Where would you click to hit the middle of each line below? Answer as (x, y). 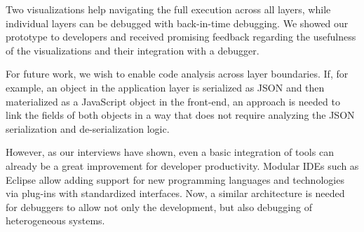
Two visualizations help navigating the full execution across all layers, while (168, 9)
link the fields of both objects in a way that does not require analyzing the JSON (180, 115)
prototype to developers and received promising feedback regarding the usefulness (181, 37)
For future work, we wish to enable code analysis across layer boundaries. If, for (177, 74)
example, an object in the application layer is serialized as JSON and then (165, 87)
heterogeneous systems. (55, 220)
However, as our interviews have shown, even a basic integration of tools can (170, 152)
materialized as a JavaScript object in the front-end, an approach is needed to (173, 101)
